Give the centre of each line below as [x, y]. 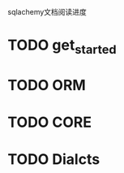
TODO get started [62, 46]
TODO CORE [50, 122]
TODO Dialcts [54, 160]
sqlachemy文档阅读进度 [47, 12]
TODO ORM [47, 85]
